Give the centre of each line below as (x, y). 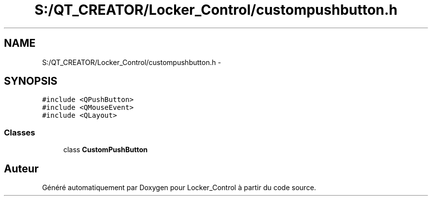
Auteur (21, 168)
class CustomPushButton (106, 150)
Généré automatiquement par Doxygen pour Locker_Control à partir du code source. (179, 188)
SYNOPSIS (31, 81)
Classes (20, 132)
